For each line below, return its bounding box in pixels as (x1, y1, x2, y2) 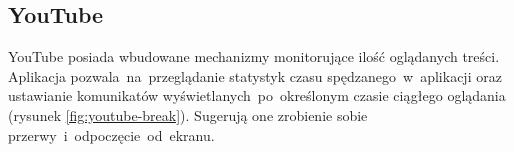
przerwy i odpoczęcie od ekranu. (8, 124, 215, 145)
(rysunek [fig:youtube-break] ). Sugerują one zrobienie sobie (8, 104, 368, 125)
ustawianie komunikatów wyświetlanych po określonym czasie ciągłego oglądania (8, 85, 506, 106)
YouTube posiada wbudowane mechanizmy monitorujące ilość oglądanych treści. (8, 46, 500, 67)
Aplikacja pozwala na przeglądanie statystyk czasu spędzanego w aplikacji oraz (8, 65, 502, 86)
